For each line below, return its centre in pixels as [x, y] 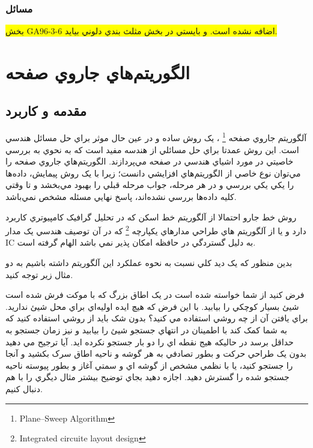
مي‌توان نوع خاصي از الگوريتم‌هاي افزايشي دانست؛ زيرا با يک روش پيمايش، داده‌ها [153, 173]
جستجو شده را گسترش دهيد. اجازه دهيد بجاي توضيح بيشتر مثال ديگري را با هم [147, 377]
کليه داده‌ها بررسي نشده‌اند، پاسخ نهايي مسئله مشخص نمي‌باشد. [121, 197]
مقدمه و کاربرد [46, 110]
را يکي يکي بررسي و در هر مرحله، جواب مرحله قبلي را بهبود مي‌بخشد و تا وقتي [150, 185]
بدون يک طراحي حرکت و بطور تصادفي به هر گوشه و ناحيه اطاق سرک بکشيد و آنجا [156, 353]
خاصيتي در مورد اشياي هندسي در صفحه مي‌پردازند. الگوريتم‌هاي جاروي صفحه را [150, 161]
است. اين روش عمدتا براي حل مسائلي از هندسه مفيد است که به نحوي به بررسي [152, 149]
